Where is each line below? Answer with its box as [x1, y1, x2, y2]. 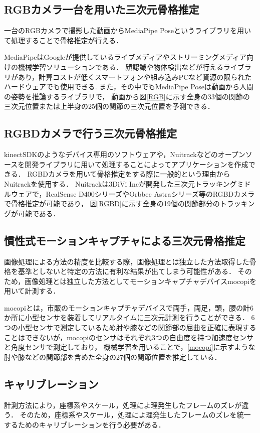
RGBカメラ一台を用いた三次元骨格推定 [4, 2, 199, 17]
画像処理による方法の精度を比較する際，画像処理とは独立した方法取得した [4, 256, 249, 266]
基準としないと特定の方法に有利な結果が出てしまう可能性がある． [18, 266, 235, 276]
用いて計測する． [4, 285, 60, 296]
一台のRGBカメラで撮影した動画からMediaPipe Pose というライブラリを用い [4, 25, 251, 36]
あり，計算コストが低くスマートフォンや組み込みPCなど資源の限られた [18, 71, 252, 82]
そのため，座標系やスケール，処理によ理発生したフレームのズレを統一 [20, 409, 251, 420]
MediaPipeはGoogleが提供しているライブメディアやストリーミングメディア [4, 52, 246, 62]
